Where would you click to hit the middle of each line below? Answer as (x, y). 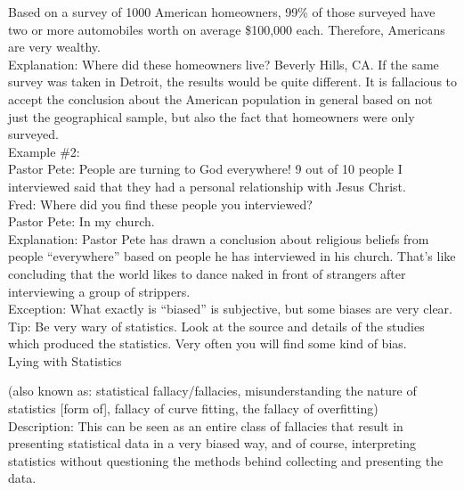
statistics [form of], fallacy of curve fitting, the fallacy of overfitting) (193, 408)
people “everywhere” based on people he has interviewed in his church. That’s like (232, 256)
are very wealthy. (54, 47)
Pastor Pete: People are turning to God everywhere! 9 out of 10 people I (205, 169)
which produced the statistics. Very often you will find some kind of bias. (208, 343)
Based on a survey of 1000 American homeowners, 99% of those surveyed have (222, 12)
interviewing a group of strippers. (99, 291)
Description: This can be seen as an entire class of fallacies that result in (206, 425)
